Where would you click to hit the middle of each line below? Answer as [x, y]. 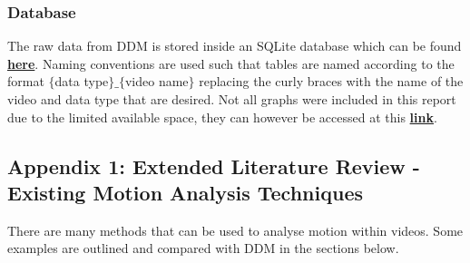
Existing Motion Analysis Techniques [185, 192]
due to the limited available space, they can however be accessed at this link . [222, 117]
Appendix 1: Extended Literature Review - [214, 166]
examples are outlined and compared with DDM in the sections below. [203, 248]
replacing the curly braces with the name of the [331, 81]
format [26, 81]
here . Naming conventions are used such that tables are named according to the [231, 63]
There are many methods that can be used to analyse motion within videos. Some [235, 230]
